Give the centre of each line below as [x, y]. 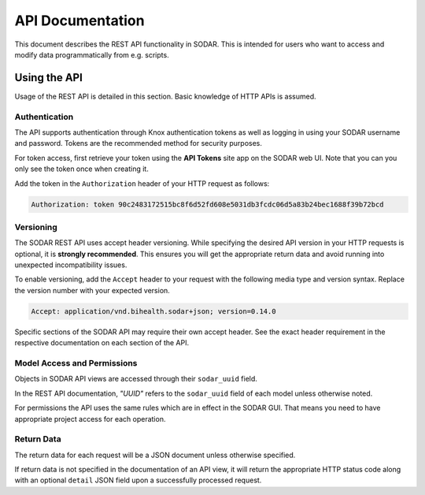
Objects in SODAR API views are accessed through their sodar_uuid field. [136, 379]
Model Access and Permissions [76, 363]
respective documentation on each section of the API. [102, 343]
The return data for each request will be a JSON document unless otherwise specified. [155, 455]
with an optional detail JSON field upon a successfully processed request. [138, 480]
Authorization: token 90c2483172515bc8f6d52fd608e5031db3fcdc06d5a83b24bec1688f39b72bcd [208, 204]
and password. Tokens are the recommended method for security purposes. [139, 143]
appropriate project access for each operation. [90, 419]
